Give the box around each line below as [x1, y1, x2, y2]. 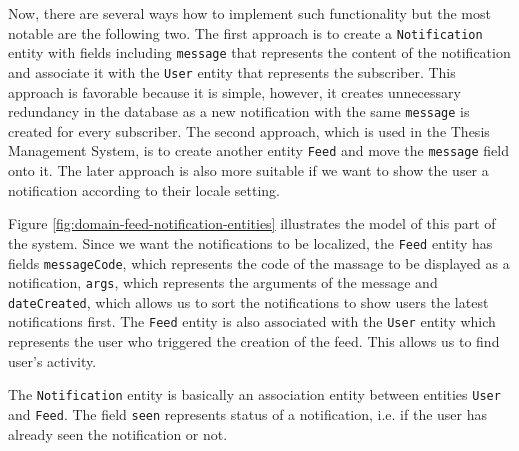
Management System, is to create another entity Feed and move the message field [8, 140, 509, 161]
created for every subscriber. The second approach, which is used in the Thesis [8, 120, 490, 141]
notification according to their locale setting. [8, 179, 281, 200]
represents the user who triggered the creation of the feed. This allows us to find [8, 331, 500, 352]
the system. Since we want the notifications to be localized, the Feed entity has [8, 232, 493, 253]
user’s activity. [8, 350, 97, 371]
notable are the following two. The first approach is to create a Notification [8, 22, 483, 43]
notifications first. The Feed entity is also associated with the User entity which [8, 311, 496, 332]
